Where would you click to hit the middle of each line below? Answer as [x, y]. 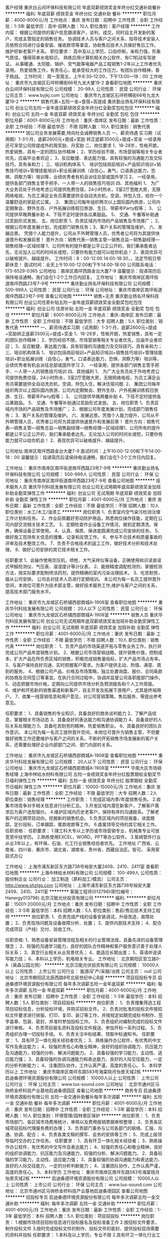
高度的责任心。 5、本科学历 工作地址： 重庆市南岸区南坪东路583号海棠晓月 [82, 1172]
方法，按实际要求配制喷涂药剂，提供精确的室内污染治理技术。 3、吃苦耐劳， [84, 573]
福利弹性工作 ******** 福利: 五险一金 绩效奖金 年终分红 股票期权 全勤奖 [83, 780]
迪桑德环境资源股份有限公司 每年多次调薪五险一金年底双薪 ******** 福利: [81, 984]
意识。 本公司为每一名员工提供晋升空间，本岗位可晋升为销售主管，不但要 [84, 732]
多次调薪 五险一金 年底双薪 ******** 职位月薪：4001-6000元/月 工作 [81, 990]
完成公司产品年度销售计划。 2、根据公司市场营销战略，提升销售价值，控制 [82, 652]
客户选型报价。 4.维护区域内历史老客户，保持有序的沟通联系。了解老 [89, 812]
